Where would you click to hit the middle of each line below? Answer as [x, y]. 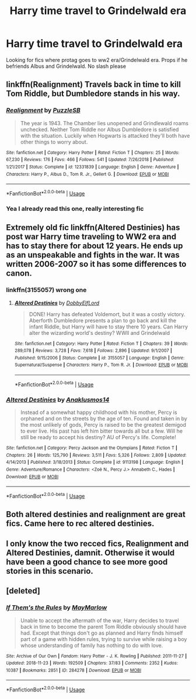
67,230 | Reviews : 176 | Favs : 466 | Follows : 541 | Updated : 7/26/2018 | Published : [90, 160]
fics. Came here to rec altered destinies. [80, 524]
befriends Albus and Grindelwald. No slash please [66, 66]
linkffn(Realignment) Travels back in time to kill [93, 85]
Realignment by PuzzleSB [43, 111]
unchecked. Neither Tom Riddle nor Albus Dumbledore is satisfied [99, 129]
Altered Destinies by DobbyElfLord [57, 303]
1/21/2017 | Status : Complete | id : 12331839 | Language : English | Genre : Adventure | [92, 167]
